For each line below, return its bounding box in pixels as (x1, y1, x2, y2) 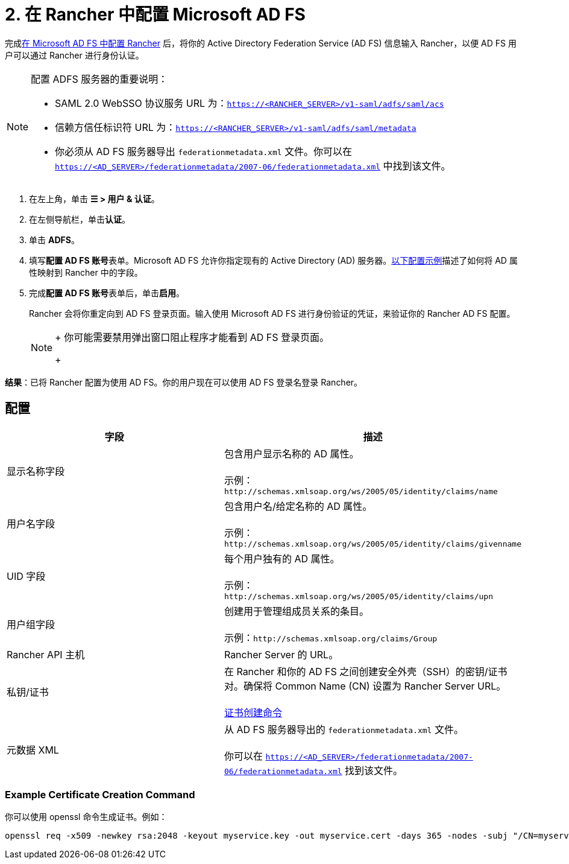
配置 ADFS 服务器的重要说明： (31, 72, 168, 85)
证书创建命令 (224, 706, 282, 719)
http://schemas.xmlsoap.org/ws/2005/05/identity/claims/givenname (224, 539, 521, 548)
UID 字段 (7, 570, 46, 583)
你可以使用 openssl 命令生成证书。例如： (5, 812, 168, 822)
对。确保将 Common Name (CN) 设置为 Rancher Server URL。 (224, 679, 506, 692)
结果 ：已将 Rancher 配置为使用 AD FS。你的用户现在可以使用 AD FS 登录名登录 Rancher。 (5, 376, 363, 387)
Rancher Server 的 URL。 (224, 648, 339, 661)
